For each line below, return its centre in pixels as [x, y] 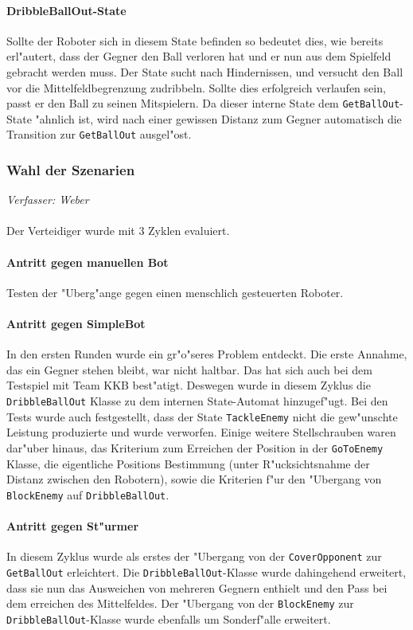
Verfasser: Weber [48, 200]
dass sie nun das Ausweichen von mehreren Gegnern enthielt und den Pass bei [197, 587]
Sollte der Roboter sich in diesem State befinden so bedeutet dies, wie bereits [195, 40]
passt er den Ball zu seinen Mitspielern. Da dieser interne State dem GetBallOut [203, 103]
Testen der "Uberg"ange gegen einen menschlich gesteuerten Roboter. [175, 292]
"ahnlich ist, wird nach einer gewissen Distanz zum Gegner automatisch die [218, 118]
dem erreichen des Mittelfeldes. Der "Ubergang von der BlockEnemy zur [180, 603]
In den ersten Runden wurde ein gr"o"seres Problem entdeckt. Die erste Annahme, [207, 354]
